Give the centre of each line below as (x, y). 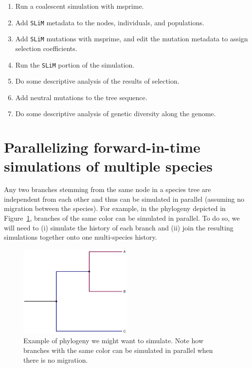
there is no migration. (56, 359)
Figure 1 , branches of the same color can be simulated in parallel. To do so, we (122, 218)
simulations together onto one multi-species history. (81, 237)
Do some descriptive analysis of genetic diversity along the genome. (116, 114)
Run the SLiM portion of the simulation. (75, 64)
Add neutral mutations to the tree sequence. (81, 97)
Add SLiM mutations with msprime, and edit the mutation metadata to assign (132, 39)
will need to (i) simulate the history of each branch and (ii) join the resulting (119, 227)
